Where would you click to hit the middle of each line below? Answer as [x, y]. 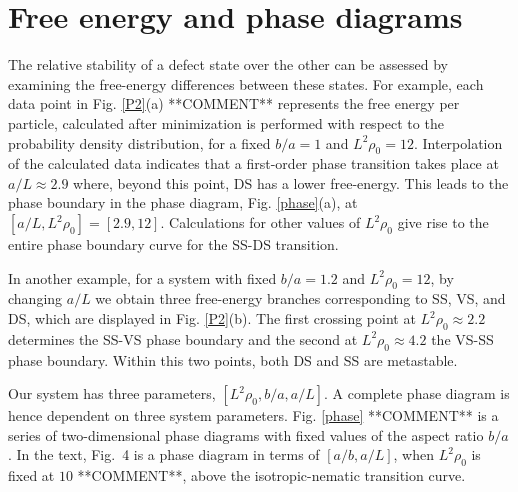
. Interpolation [458, 142]
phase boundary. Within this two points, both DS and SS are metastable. [233, 359]
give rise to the [443, 222]
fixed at [31, 475]
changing [35, 298]
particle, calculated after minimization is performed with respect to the [226, 122]
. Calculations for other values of [260, 222]
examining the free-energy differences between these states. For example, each [246, 83]
